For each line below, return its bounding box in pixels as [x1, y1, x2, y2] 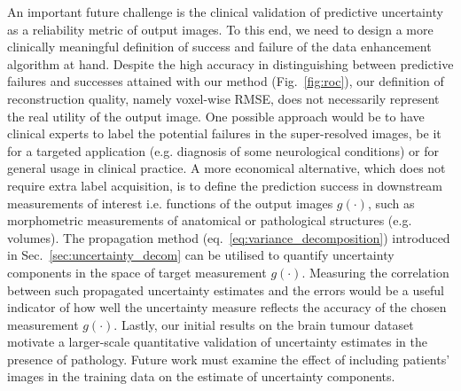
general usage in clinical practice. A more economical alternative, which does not [7, 159, 446, 177]
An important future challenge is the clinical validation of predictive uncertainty [7, 3, 443, 20]
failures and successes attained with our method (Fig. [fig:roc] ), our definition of [7, 72, 444, 90]
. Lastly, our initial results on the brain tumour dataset [113, 315, 414, 333]
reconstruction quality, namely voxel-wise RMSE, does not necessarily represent [7, 89, 440, 107]
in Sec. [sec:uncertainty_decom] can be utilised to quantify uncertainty [7, 246, 395, 264]
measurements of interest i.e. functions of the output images [7, 193, 333, 212]
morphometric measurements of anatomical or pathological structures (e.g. [7, 211, 412, 230]
